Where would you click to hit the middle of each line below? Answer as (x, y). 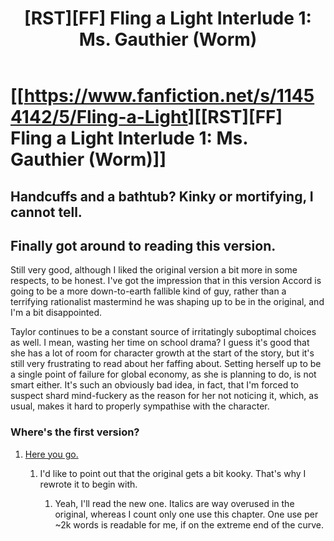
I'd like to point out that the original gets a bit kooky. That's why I (173, 473)
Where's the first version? (75, 432)
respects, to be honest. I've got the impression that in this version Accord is (166, 281)
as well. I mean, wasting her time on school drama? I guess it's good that (160, 343)
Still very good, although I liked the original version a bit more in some (154, 270)
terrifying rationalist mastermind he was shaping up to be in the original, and (167, 302)
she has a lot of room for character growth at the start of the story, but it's (162, 353)
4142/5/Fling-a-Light (99, 117)
